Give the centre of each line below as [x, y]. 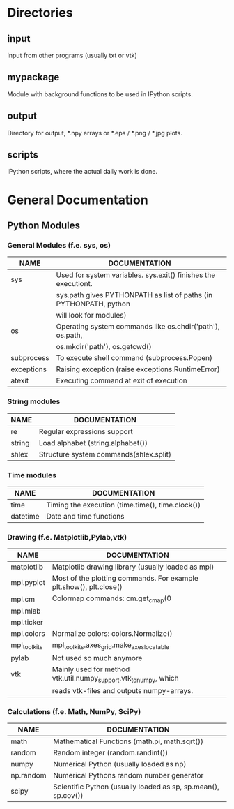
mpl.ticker [27, 623]
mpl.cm [23, 599]
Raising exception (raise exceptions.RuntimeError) [138, 369]
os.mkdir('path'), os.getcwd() [104, 347]
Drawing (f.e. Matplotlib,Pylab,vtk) [67, 537]
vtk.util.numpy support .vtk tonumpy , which [115, 678]
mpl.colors [28, 634]
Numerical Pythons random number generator [128, 775]
